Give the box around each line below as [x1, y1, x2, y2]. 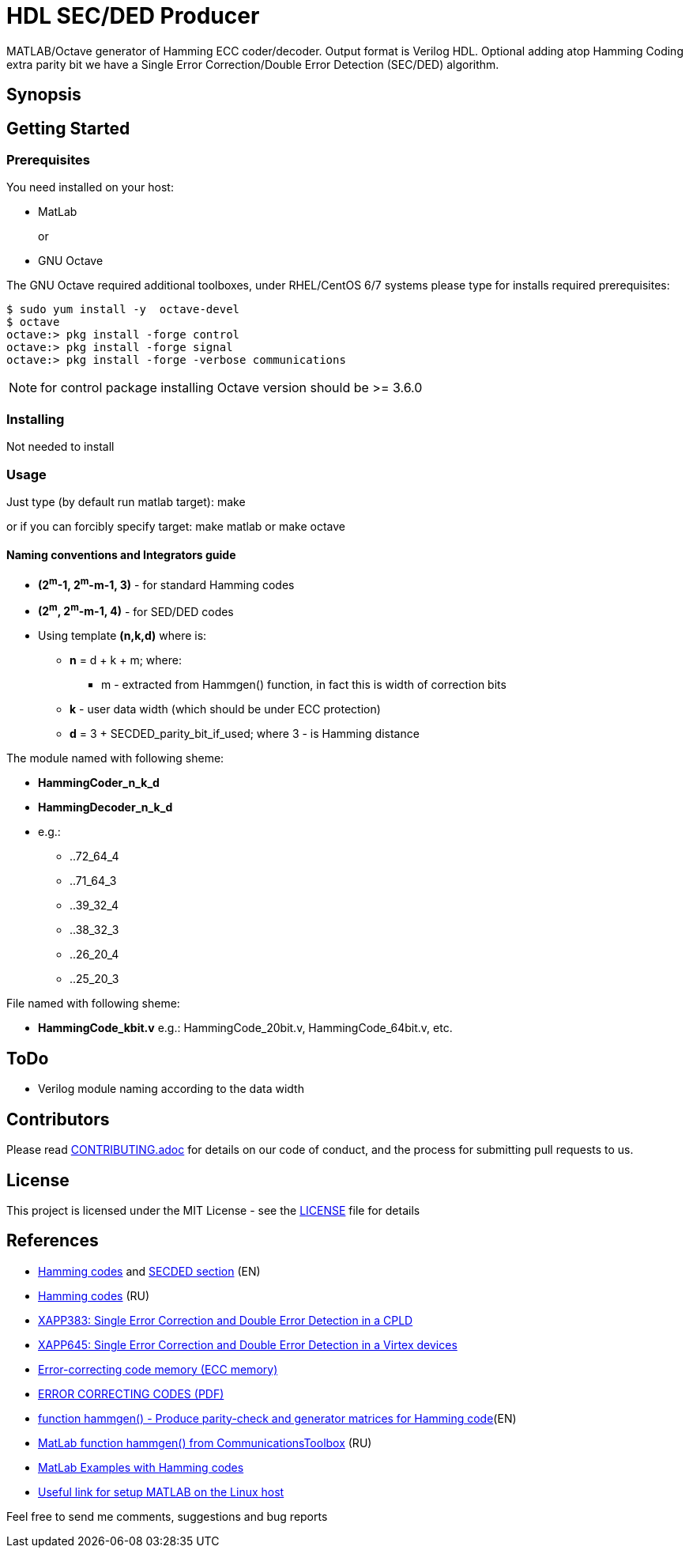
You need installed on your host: [6, 180, 174, 195]
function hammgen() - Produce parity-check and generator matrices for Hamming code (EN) [38, 1411, 517, 1425]
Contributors [6, 1109, 110, 1129]
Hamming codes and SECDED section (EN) [38, 1264, 261, 1278]
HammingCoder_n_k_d [38, 776, 160, 790]
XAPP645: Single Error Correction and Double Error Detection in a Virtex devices [38, 1337, 457, 1352]
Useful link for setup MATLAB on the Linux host [38, 1484, 284, 1499]
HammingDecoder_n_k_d [38, 800, 173, 815]
